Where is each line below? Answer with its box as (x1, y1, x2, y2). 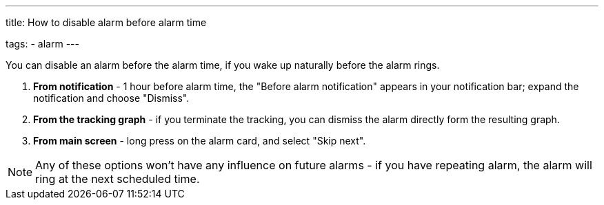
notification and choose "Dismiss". (33, 92, 190, 104)
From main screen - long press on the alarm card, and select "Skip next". (33, 135, 366, 147)
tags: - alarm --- (6, 38, 79, 50)
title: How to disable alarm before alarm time (6, 17, 207, 28)
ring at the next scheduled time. (35, 172, 200, 186)
